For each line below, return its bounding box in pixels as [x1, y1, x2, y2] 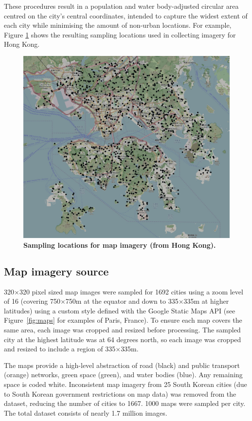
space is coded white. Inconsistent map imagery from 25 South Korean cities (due [4, 379, 247, 389]
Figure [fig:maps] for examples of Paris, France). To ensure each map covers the [4, 315, 242, 325]
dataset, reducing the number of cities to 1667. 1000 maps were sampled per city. [4, 398, 246, 408]
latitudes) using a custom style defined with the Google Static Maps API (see [4, 305, 235, 315]
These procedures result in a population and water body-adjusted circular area [4, 1, 239, 11]
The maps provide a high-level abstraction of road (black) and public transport [4, 360, 240, 370]
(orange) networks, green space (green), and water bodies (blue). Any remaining [4, 369, 243, 380]
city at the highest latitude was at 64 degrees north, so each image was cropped [4, 334, 241, 344]
